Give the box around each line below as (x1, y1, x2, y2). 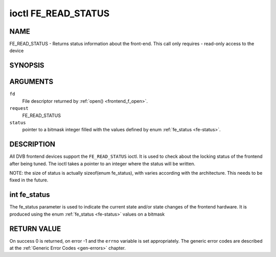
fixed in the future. (9, 177, 49, 183)
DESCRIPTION (9, 140, 56, 149)
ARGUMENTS (9, 77, 54, 86)
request (9, 105, 29, 111)
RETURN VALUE (9, 224, 61, 233)
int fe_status (9, 191, 51, 199)
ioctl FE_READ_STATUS (9, 8, 110, 19)
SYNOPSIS (9, 61, 44, 70)
